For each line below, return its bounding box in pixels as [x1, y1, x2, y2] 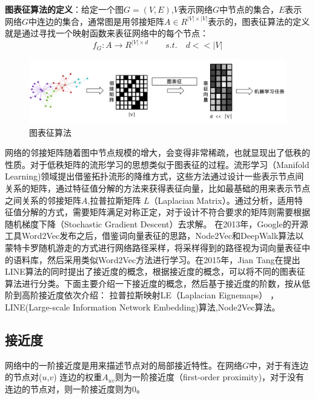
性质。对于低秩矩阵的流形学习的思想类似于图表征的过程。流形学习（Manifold [5, 158, 310, 170]
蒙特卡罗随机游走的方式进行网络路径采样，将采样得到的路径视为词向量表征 [5, 241, 302, 253]
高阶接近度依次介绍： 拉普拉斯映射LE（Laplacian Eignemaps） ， [21, 289, 279, 301]
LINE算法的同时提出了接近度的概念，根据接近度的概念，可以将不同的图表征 [5, 265, 305, 278]
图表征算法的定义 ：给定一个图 [5, 3, 124, 15]
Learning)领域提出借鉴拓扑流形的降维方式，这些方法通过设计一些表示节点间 [5, 170, 304, 183]
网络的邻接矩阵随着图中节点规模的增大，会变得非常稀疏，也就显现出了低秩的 [5, 146, 310, 159]
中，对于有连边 [249, 358, 309, 371]
